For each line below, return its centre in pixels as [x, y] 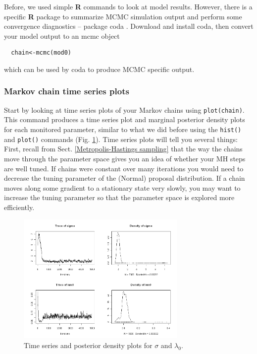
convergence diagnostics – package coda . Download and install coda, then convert [129, 26]
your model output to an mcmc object [62, 35]
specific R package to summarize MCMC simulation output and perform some [123, 16]
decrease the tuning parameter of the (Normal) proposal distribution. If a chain [125, 178]
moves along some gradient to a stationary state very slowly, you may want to [122, 187]
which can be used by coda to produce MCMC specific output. [99, 69]
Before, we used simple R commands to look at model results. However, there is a [128, 6]
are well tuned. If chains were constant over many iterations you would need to [124, 168]
